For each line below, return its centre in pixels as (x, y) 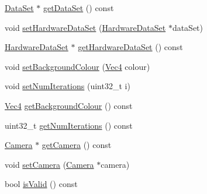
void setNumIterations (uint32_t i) (68, 86)
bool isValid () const (41, 184)
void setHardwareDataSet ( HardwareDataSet (85, 27)
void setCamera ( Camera (49, 164)
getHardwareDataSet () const (130, 47)
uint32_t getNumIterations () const (69, 125)
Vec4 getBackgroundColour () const (69, 105)
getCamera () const (77, 145)
